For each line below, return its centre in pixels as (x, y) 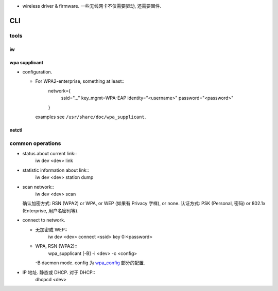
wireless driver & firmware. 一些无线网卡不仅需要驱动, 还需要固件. (92, 6)
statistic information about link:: (56, 170)
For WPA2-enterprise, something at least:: (80, 81)
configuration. (37, 71)
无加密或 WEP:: (51, 229)
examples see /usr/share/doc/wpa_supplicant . (91, 117)
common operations (35, 143)
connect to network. (44, 220)
